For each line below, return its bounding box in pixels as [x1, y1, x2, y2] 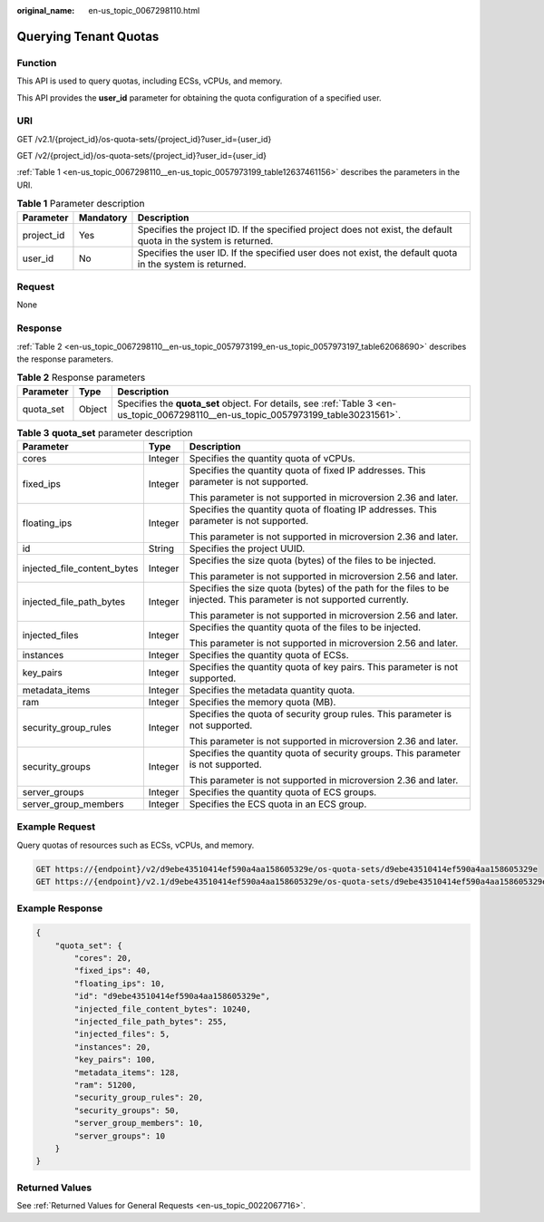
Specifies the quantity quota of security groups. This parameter [189, 747, 461, 760]
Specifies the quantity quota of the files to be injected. [189, 621, 422, 634]
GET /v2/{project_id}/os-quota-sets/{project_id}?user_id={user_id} [16, 150, 267, 161]
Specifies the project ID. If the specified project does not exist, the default [137, 223, 452, 236]
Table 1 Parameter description [16, 198, 145, 210]
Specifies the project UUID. [189, 542, 306, 555]
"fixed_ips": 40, [73, 965, 151, 976]
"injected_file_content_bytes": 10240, [73, 1004, 251, 1014]
